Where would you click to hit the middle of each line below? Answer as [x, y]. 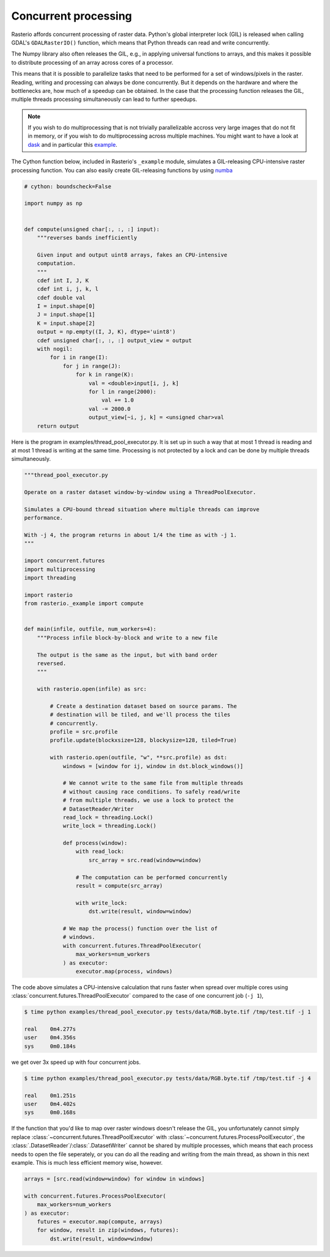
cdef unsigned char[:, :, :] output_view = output [114, 340]
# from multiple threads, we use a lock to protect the [148, 800]
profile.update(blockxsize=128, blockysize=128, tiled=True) [143, 740]
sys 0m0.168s [50, 1112]
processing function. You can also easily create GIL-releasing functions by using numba [122, 170]
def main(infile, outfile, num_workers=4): [90, 629]
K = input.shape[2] [66, 323]
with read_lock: [100, 852]
